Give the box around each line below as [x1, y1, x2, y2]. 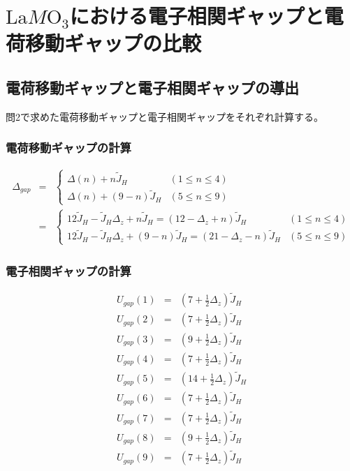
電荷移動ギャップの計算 [6, 139, 131, 156]
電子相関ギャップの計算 [6, 262, 131, 279]
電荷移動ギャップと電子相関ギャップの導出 [6, 76, 299, 98]
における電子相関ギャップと [69, 1, 324, 30]
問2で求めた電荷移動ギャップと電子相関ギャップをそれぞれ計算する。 [6, 109, 323, 124]
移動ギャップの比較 [25, 29, 202, 57]
